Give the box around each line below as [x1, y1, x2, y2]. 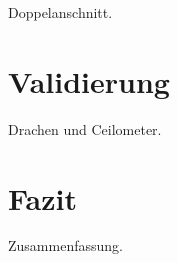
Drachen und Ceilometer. [8, 118, 162, 139]
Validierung [8, 60, 170, 101]
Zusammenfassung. [8, 235, 123, 256]
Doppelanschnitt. [8, 2, 113, 22]
